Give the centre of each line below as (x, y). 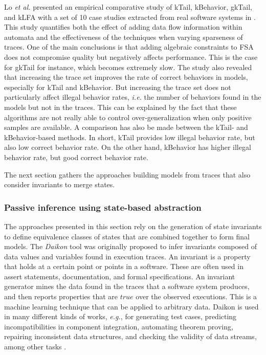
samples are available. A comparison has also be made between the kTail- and (126, 127)
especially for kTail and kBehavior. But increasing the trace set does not (118, 87)
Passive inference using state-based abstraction (103, 207)
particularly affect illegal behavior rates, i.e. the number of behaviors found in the (133, 97)
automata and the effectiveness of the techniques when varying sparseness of (124, 37)
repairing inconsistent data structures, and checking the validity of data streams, (130, 336)
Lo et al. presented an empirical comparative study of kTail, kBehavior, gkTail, (128, 7)
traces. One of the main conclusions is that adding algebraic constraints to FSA (129, 47)
